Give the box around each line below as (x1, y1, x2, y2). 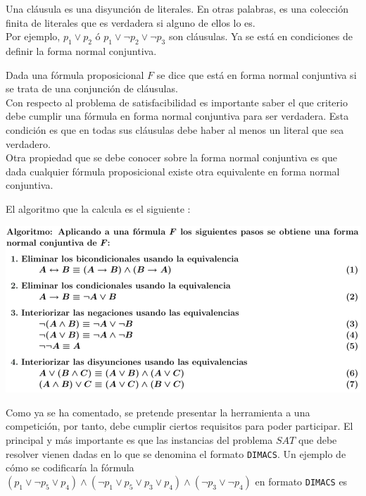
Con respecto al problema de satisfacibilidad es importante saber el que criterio (6, 94, 348, 109)
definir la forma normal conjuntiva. (6, 43, 157, 58)
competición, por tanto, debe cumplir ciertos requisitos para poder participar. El (6, 418, 353, 433)
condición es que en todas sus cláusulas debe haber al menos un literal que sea (6, 122, 344, 137)
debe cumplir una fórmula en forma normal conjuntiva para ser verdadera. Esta (6, 108, 349, 123)
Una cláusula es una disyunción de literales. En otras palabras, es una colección (6, 1, 348, 15)
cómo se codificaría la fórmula (6, 460, 134, 475)
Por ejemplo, (6, 29, 61, 44)
